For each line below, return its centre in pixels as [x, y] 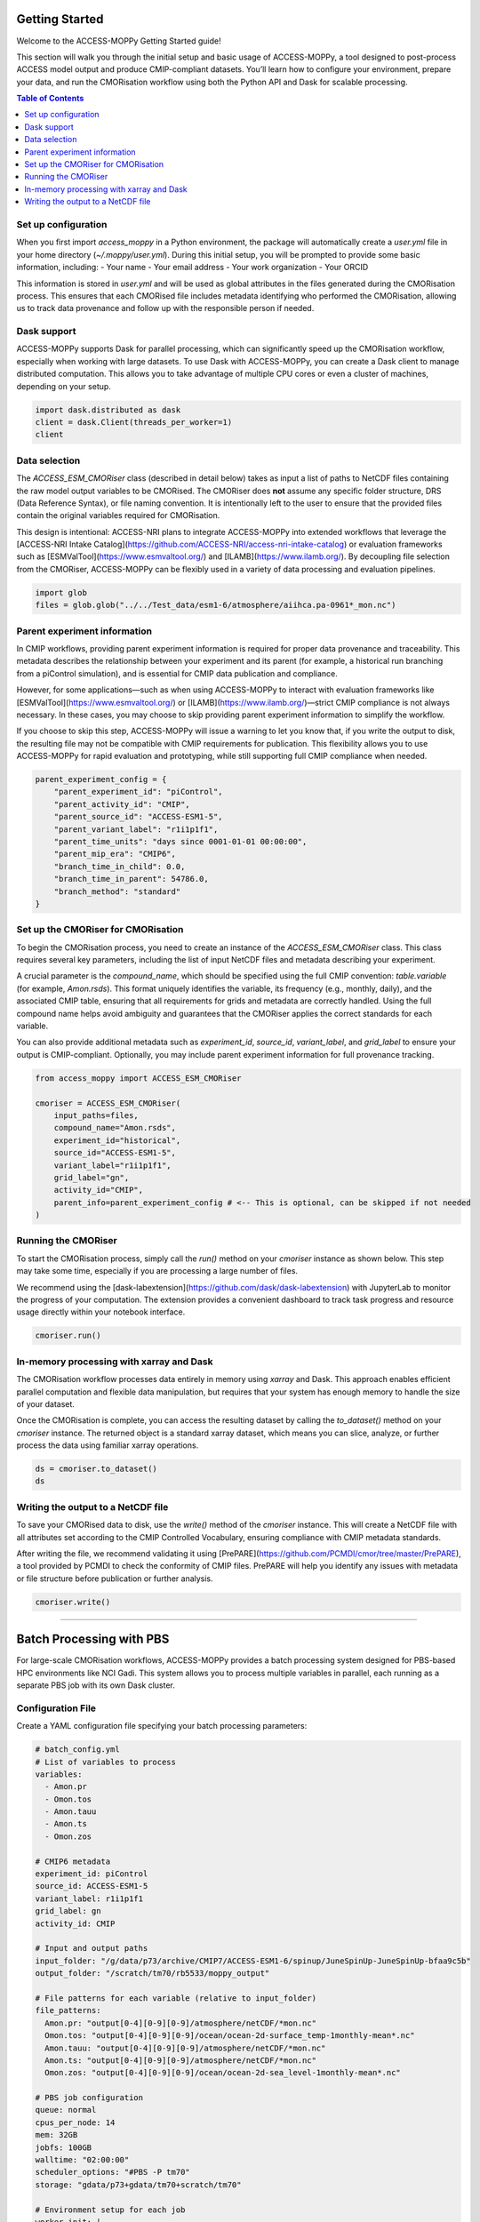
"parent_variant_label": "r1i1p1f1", [136, 829]
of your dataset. [46, 1403]
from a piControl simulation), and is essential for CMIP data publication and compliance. [177, 673]
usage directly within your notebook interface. [101, 1312]
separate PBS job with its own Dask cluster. [96, 1685]
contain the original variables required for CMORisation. [118, 516]
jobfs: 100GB [64, 2147]
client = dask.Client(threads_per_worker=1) [134, 422]
